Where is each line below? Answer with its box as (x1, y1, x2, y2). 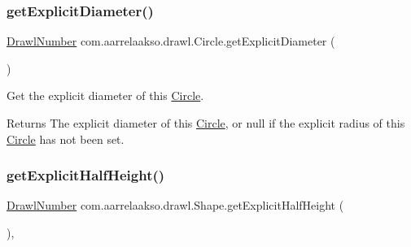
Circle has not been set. (7, 130, 125, 147)
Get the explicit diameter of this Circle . (7, 87, 204, 104)
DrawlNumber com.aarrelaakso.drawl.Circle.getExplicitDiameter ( (7, 32, 335, 50)
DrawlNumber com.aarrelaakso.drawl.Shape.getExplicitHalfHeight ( (7, 197, 344, 214)
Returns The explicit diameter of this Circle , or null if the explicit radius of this (7, 115, 405, 131)
